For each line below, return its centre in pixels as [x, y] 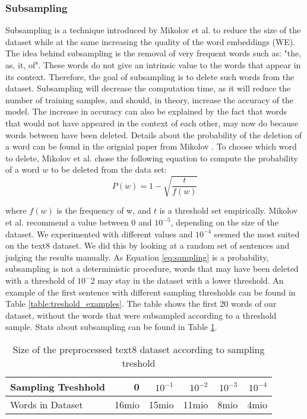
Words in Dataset [47, 405]
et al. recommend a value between [67, 222]
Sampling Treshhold [58, 387]
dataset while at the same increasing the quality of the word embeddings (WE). [151, 41]
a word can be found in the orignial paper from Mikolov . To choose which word [151, 146]
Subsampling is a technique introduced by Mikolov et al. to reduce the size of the [153, 30]
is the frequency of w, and [104, 210]
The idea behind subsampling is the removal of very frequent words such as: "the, [153, 53]
